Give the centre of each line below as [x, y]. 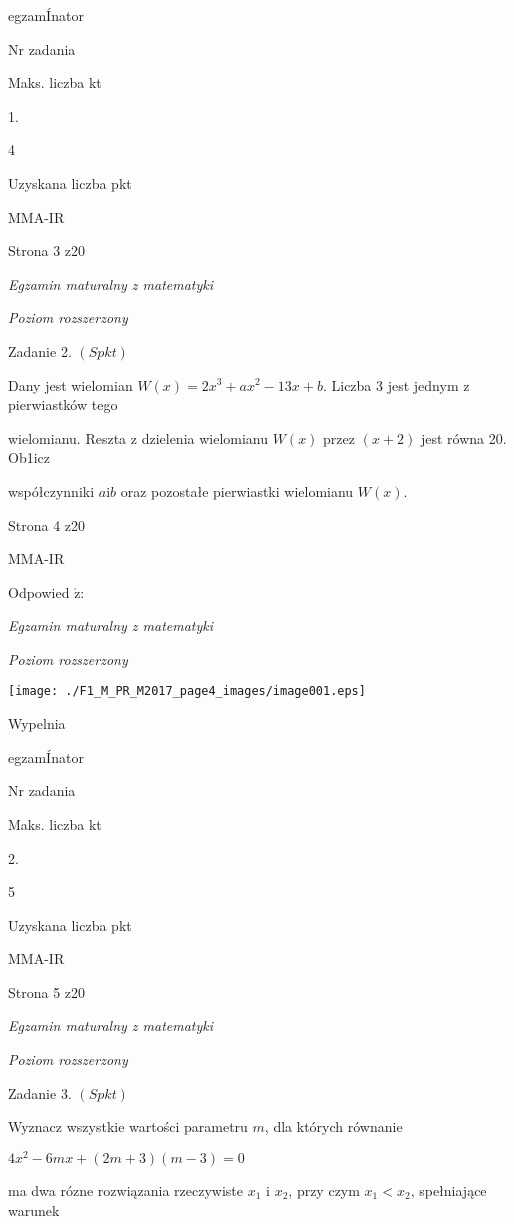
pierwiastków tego [63, 404]
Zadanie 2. [40, 350]
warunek [34, 1209]
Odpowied [39, 591]
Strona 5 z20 [47, 991]
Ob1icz [29, 457]
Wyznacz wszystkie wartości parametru [128, 1126]
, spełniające [448, 1189]
